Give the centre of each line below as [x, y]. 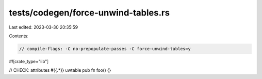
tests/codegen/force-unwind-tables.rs [89, 13]
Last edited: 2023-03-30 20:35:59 [43, 27]
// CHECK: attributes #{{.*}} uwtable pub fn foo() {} [60, 70]
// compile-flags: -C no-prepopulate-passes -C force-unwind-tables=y [105, 49]
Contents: [19, 36]
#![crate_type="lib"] [29, 61]
